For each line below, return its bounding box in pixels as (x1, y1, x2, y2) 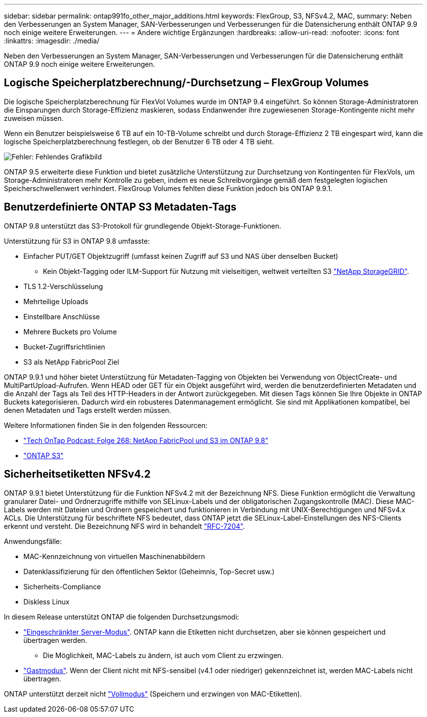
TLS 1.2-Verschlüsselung (23, 282, 103, 291)
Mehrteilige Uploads (23, 297, 88, 306)
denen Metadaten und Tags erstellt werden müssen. (4, 406, 171, 414)
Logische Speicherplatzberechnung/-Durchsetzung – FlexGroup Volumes (4, 77, 369, 89)
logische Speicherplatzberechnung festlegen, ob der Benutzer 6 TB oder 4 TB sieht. (4, 137, 274, 146)
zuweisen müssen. (4, 114, 64, 122)
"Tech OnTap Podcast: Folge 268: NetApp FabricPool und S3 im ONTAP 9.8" (23, 436, 269, 445)
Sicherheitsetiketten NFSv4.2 (4, 468, 151, 481)
